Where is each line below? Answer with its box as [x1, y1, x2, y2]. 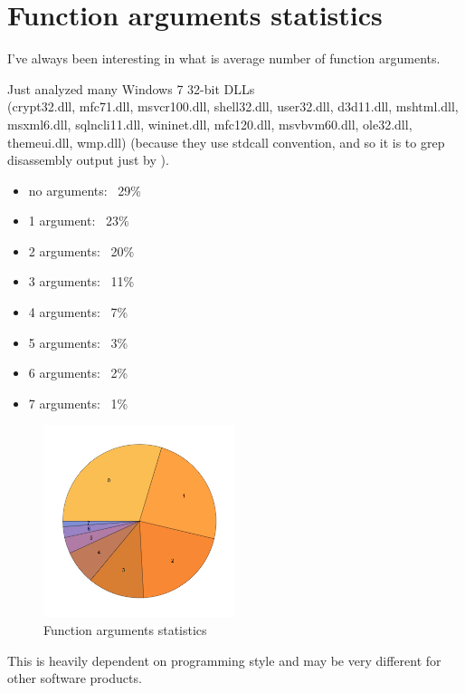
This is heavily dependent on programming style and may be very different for [7, 650, 441, 669]
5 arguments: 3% [28, 332, 128, 351]
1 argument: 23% [28, 211, 129, 230]
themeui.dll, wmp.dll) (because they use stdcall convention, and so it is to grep [7, 132, 445, 151]
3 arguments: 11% [28, 272, 135, 291]
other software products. [7, 669, 142, 688]
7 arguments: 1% [28, 393, 128, 412]
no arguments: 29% [28, 180, 141, 199]
